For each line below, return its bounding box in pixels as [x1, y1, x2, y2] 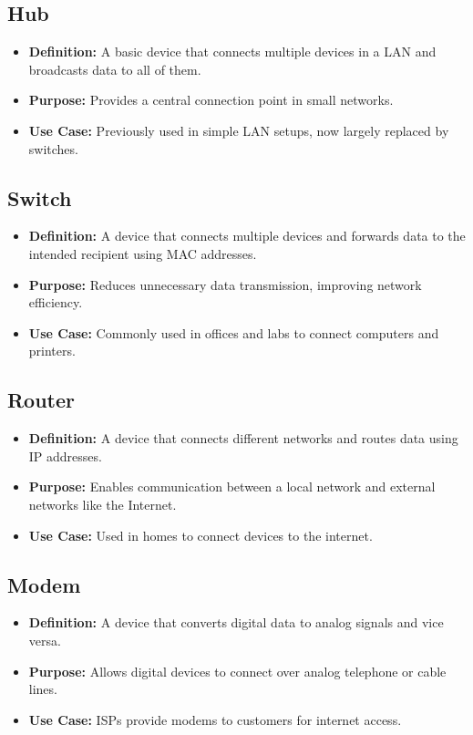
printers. [28, 341, 76, 360]
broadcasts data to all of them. [28, 59, 201, 78]
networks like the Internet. [28, 494, 177, 513]
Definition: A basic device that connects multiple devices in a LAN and [28, 42, 437, 61]
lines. [28, 679, 57, 699]
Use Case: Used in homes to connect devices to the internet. [28, 525, 373, 544]
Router [7, 386, 76, 414]
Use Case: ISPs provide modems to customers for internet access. [28, 709, 402, 729]
